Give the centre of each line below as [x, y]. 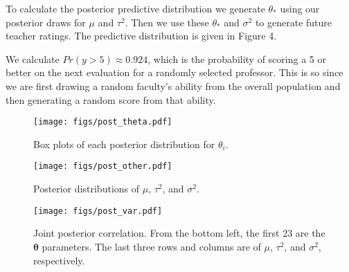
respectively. [59, 260]
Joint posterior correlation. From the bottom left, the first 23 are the [179, 233]
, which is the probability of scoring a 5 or [237, 58]
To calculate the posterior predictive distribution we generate [135, 8]
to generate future [294, 22]
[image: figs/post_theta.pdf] [103, 122]
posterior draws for [46, 22]
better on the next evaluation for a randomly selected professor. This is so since [174, 72]
